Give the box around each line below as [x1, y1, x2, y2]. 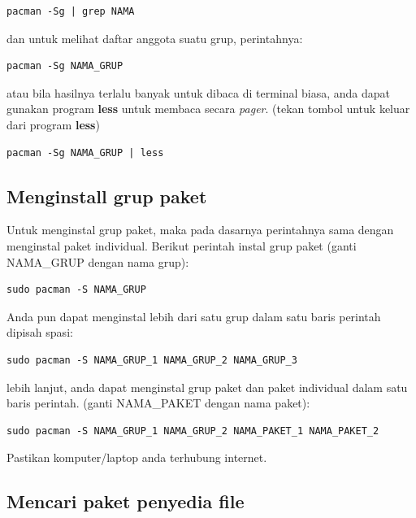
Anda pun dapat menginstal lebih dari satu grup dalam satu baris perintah [6, 307, 381, 324]
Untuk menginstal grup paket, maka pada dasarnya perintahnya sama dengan [6, 221, 394, 238]
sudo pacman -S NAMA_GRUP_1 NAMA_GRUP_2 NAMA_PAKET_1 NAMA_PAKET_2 [6, 424, 379, 437]
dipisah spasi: [6, 324, 73, 341]
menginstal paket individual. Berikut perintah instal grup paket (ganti [6, 237, 357, 254]
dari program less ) [6, 115, 100, 133]
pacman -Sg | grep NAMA [6, 6, 135, 17]
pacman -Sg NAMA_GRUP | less [6, 146, 164, 159]
